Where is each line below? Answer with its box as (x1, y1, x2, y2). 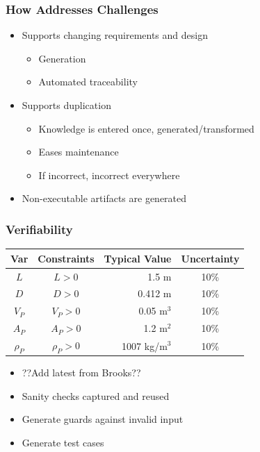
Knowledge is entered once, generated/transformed (38, 121, 254, 135)
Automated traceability (38, 74, 138, 89)
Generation (38, 51, 86, 65)
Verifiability (6, 220, 73, 237)
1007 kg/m (122, 338, 168, 353)
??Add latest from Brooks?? (22, 365, 141, 380)
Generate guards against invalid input (22, 412, 184, 426)
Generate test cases (22, 435, 104, 449)
